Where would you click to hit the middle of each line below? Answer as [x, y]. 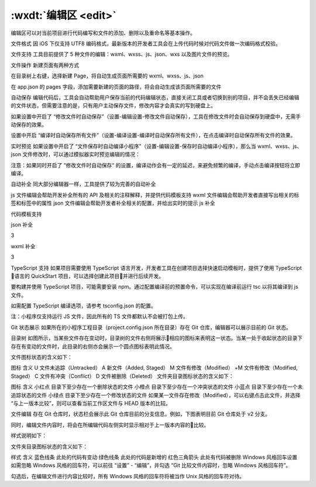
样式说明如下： [29, 436]
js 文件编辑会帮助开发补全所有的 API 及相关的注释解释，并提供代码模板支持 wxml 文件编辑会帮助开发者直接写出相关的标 [155, 195]
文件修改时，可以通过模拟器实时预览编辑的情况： [81, 154]
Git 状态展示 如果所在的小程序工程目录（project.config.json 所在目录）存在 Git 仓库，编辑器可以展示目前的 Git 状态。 [151, 327]
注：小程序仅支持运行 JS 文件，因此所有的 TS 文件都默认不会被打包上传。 [99, 316]
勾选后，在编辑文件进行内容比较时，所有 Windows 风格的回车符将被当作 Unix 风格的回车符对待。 [128, 476]
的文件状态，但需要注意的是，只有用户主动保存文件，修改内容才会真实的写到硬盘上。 [113, 106]
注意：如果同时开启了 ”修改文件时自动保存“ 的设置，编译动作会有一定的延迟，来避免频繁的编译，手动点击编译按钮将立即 [156, 165]
